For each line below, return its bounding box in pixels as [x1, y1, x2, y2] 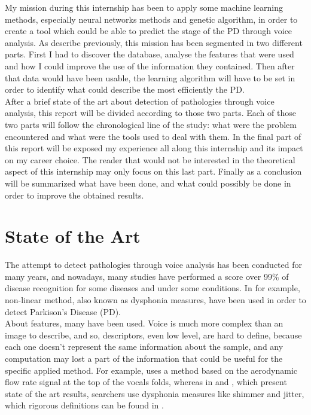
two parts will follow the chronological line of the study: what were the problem [5, 118, 297, 130]
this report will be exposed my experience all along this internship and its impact [5, 142, 303, 154]
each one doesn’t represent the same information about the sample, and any [5, 340, 283, 353]
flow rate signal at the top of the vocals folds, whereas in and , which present [5, 376, 287, 388]
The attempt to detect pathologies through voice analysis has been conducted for [5, 258, 302, 271]
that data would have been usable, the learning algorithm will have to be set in [5, 71, 295, 84]
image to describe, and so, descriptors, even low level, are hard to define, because [5, 328, 302, 341]
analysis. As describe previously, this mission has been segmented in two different [5, 36, 303, 48]
